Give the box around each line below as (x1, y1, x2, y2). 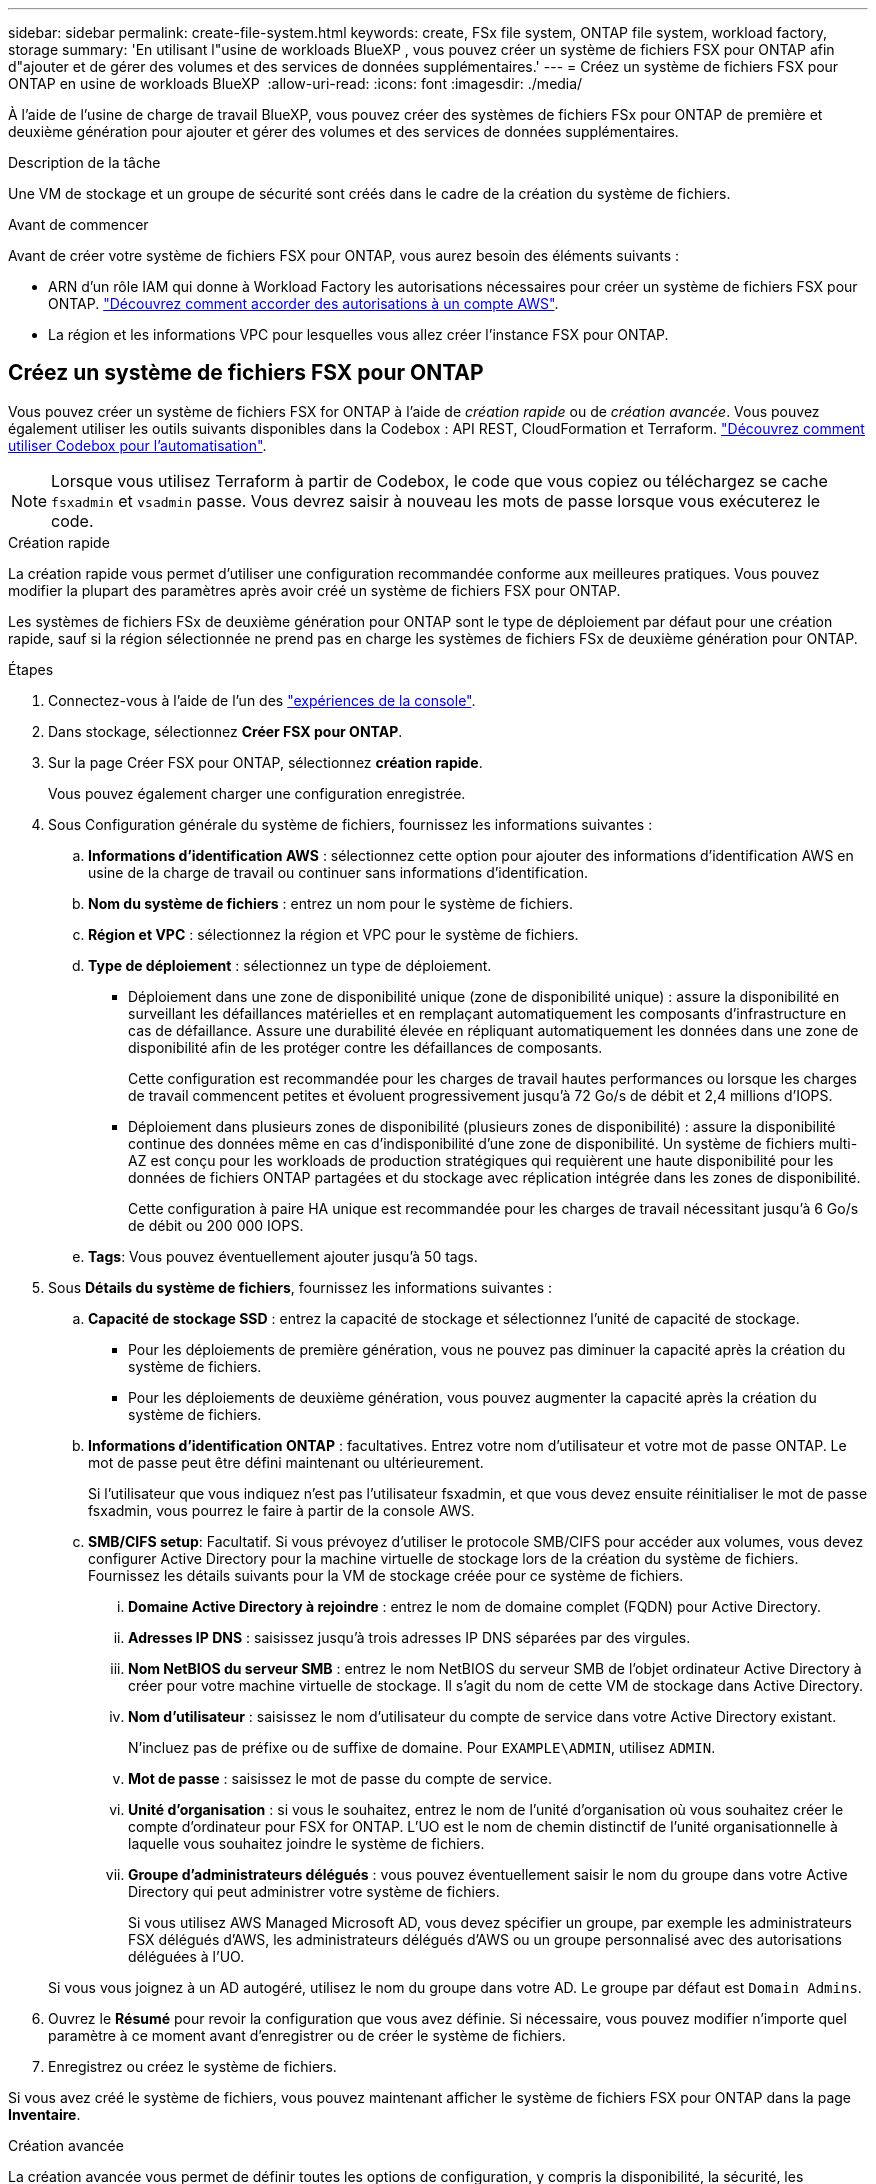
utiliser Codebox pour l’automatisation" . (8, 436, 267, 454)
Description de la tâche (8, 154, 161, 171)
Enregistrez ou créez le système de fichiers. (48, 2057, 337, 2075)
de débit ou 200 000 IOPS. (128, 1216, 304, 1234)
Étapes (8, 660, 54, 678)
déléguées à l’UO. (128, 1947, 245, 1965)
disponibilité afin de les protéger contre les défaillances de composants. (128, 1038, 603, 1056)
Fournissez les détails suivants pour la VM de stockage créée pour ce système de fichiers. (88, 1566, 684, 1584)
